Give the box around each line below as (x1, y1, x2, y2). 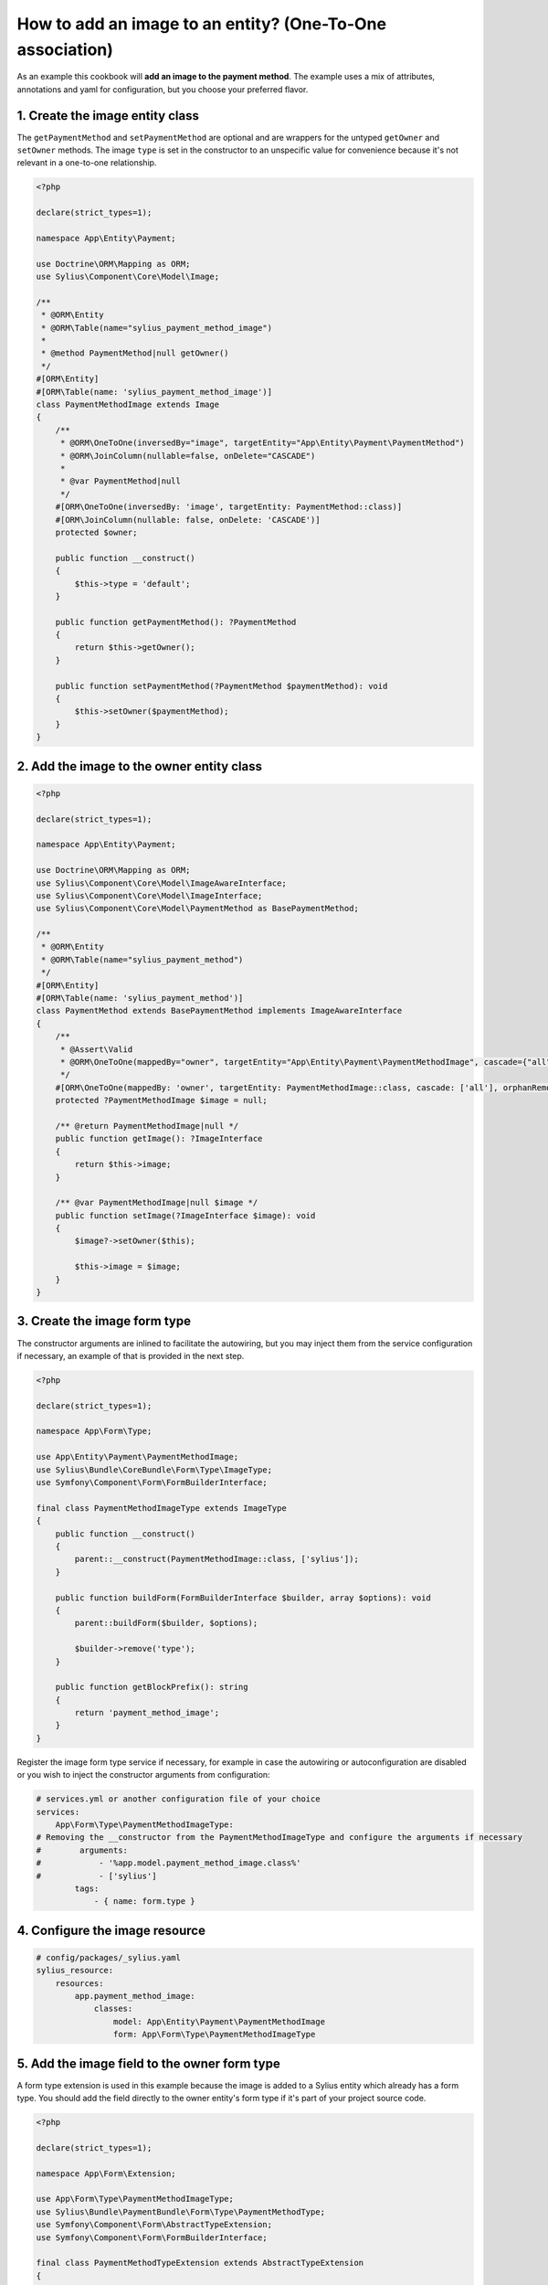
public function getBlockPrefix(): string (55, 1682, 248, 1693)
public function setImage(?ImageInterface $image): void (55, 1210, 316, 1220)
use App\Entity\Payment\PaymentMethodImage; (36, 1451, 239, 1462)
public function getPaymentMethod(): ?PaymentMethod (55, 617, 297, 627)
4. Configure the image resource (16, 1922, 205, 1938)
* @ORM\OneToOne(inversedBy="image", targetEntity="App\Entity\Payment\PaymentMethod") (59, 438, 465, 448)
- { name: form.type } (93, 1897, 195, 1907)
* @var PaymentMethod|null (59, 476, 182, 486)
